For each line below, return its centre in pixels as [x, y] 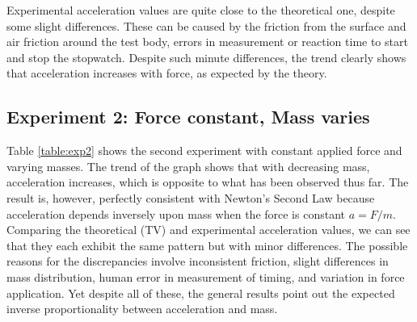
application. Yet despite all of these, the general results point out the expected [201, 293]
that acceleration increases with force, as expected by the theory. [167, 73]
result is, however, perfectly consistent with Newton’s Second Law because [191, 197]
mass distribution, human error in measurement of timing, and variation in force [206, 276]
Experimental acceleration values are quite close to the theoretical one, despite [201, 10]
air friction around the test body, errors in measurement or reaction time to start [207, 42]
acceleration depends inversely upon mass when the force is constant [176, 213]
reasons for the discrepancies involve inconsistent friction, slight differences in [198, 261]
